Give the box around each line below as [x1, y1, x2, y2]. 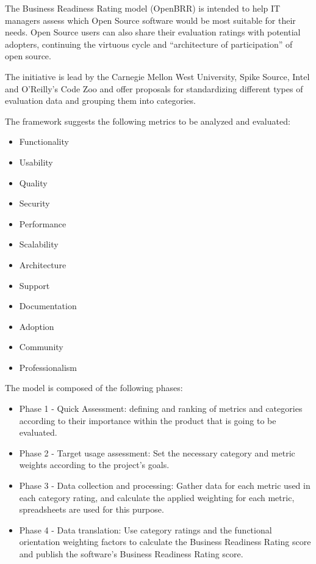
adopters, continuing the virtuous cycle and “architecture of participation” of [5, 37, 293, 50]
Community [19, 340, 63, 353]
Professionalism [19, 361, 77, 373]
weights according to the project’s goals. [19, 458, 170, 471]
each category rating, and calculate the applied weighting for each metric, [19, 491, 295, 504]
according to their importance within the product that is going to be [19, 414, 276, 427]
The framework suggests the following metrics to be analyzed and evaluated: [5, 114, 290, 127]
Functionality [19, 135, 69, 148]
